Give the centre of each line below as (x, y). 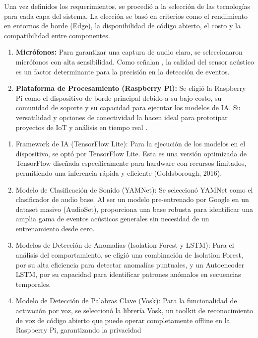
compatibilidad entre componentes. (57, 35)
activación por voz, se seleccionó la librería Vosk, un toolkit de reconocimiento (134, 310)
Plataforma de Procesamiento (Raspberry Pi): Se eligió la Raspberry (131, 88)
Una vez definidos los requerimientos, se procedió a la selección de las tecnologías (127, 6)
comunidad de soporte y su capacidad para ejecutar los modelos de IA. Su (128, 107)
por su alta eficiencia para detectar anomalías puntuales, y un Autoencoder (130, 264)
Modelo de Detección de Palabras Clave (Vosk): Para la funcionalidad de (126, 301)
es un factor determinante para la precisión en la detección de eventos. (123, 71)
